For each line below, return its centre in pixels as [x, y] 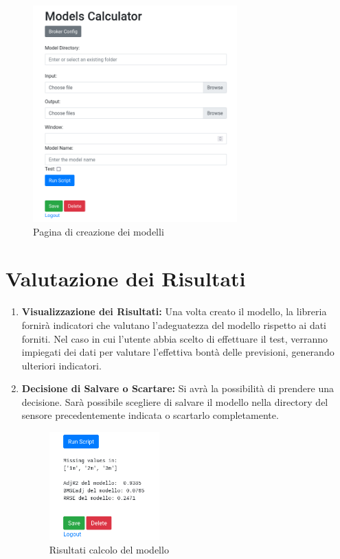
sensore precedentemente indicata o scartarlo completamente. [150, 415]
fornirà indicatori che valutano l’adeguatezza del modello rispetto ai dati [174, 324]
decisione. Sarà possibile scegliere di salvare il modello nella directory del [175, 401]
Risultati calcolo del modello [109, 549]
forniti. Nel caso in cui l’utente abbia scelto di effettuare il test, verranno [175, 338]
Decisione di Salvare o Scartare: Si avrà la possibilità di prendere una [178, 388]
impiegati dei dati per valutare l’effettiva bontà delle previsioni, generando [178, 352]
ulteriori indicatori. [61, 365]
